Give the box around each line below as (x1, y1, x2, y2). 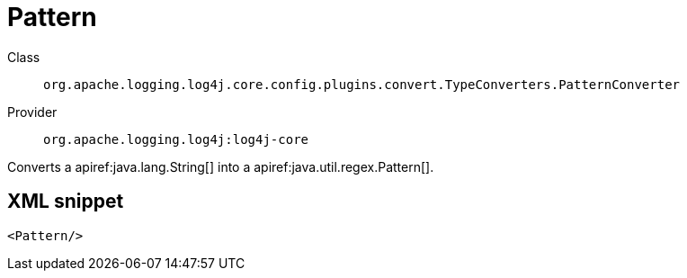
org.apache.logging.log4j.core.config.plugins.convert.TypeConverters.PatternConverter (43, 76, 681, 92)
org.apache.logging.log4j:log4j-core (43, 131, 309, 147)
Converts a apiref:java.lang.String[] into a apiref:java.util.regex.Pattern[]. (7, 158, 434, 175)
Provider (7, 103, 58, 120)
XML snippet (7, 190, 124, 213)
